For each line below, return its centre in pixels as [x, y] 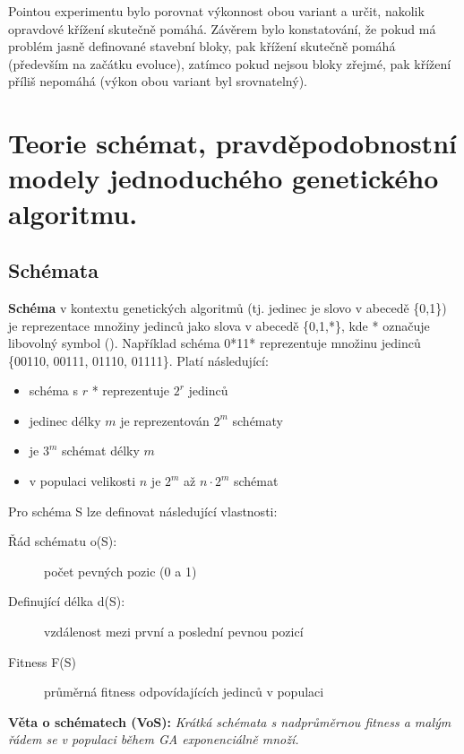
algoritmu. [73, 213]
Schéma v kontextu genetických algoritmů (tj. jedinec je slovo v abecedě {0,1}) [228, 307]
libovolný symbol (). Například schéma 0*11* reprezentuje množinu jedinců [215, 343]
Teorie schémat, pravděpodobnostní [232, 143]
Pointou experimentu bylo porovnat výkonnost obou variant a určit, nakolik [216, 11]
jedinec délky [65, 420]
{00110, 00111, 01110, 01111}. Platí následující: [138, 360]
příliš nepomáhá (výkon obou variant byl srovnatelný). [158, 81]
